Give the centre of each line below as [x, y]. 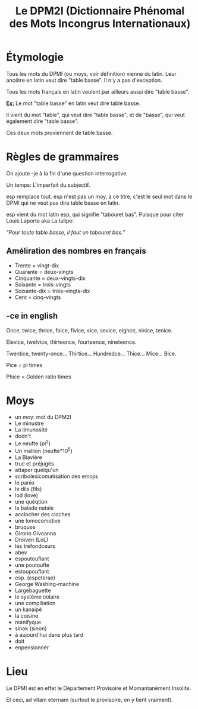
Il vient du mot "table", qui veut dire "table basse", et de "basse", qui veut [96, 115]
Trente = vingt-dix [37, 265]
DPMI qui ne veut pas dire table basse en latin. [63, 203]
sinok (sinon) [31, 628]
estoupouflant [32, 571]
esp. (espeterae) [35, 578]
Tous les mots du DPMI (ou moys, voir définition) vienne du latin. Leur [91, 73]
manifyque [28, 622]
